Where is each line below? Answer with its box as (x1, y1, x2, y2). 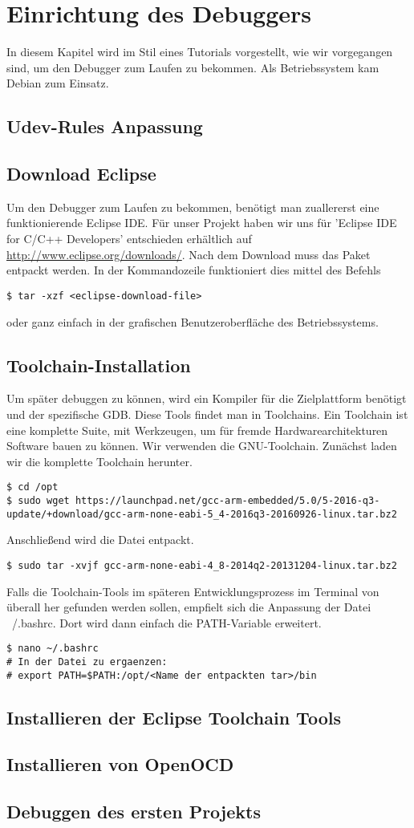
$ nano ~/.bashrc (6, 643, 99, 655)
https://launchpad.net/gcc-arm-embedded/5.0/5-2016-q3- (75, 494, 380, 506)
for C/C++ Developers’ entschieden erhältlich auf (6, 230, 252, 247)
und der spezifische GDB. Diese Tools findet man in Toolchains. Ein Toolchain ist (6, 405, 408, 422)
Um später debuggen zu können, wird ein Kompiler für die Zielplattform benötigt (6, 390, 407, 407)
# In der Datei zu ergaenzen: (6, 655, 168, 668)
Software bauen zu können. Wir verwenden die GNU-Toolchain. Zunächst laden (6, 437, 397, 454)
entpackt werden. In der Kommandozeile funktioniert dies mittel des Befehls (6, 262, 381, 278)
